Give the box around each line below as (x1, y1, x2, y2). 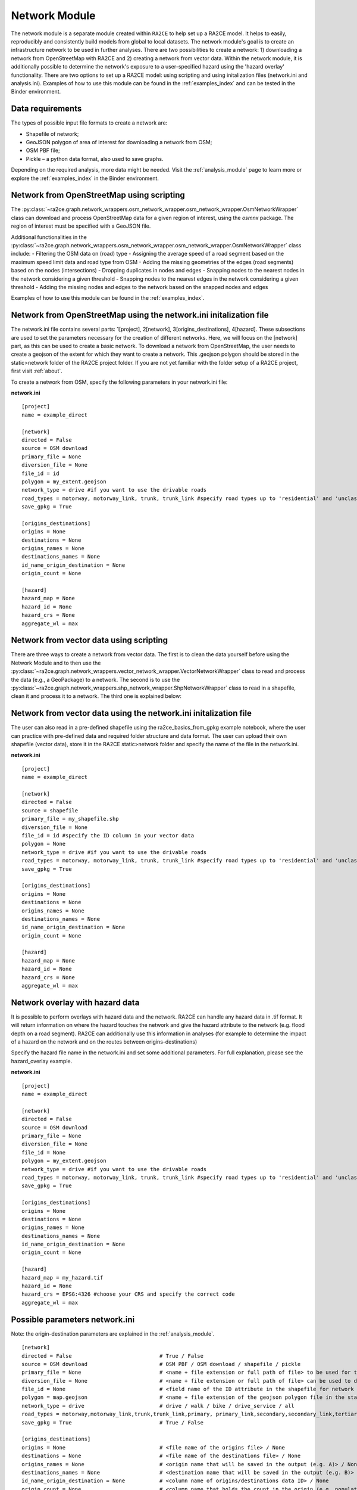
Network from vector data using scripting (11, 635, 168, 645)
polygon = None (21, 840, 66, 848)
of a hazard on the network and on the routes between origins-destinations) (11, 1038, 198, 1045)
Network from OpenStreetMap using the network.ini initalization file (11, 310, 269, 320)
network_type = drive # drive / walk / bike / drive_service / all (21, 1402, 295, 1409)
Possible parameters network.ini (11, 1314, 135, 1324)
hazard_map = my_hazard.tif (21, 1274, 104, 1281)
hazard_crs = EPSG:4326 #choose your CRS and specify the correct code (21, 1291, 235, 1297)
